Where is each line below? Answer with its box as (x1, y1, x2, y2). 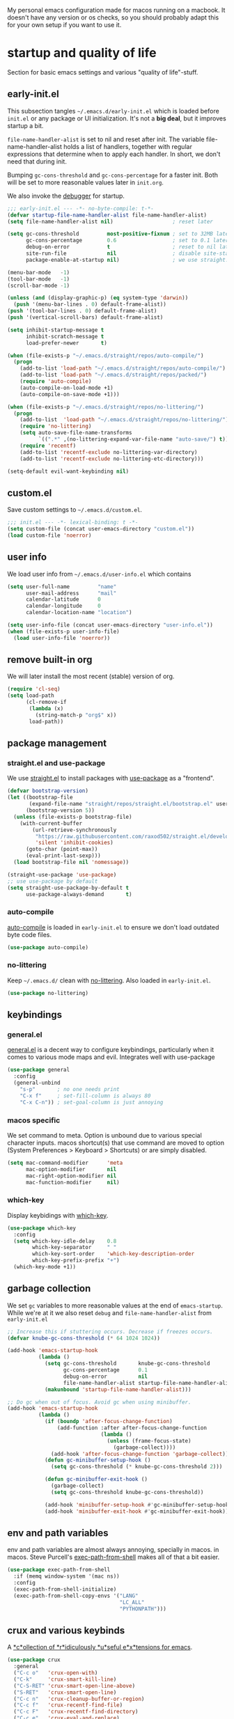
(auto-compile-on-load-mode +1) (19, 384, 114, 391)
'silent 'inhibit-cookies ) (35, 839, 114, 847)
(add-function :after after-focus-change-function (56, 1424, 208, 1431)
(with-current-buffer (19, 819, 82, 827)
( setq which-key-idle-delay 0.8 (13, 1237, 117, 1245)
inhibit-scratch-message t (25, 333, 104, 340)
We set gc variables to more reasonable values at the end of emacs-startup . (7, 1301, 223, 1310)
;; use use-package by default (7, 877, 98, 885)
